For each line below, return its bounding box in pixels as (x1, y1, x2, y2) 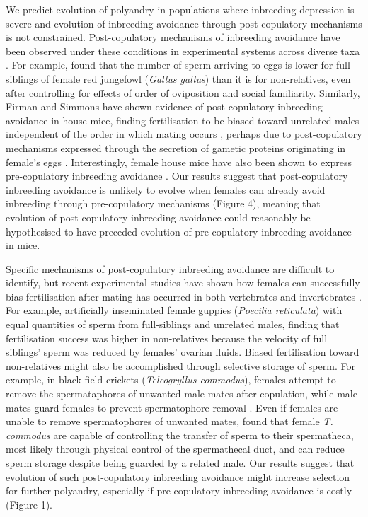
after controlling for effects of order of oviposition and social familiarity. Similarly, (6, 85, 360, 100)
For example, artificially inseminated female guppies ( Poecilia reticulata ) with (6, 303, 343, 318)
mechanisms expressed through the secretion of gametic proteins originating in (6, 140, 346, 155)
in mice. (6, 238, 40, 252)
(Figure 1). (6, 496, 52, 511)
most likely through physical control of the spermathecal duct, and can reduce (6, 441, 345, 456)
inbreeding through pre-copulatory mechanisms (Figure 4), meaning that (6, 196, 321, 211)
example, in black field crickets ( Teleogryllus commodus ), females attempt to (6, 372, 336, 387)
